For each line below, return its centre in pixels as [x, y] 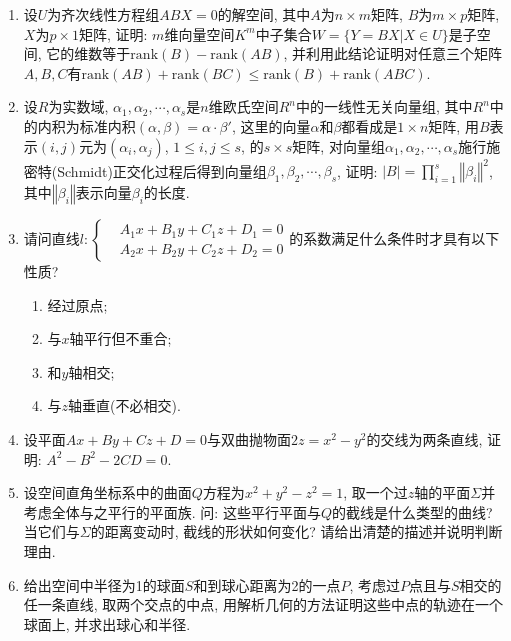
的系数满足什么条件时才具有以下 [394, 238]
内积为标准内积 [86, 125]
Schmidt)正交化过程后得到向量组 [162, 170]
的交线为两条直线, [424, 439]
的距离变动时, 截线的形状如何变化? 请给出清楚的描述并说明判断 [296, 531]
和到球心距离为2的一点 [267, 584]
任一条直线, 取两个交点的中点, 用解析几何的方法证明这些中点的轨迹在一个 [263, 604]
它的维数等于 [88, 53]
